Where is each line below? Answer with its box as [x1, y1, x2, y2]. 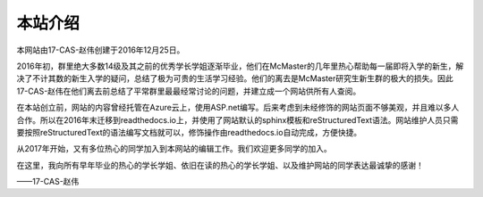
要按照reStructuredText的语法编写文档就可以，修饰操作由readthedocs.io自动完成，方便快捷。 [16, 127, 362, 137]
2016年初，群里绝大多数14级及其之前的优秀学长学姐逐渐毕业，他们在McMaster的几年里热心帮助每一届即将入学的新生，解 [16, 61, 464, 71]
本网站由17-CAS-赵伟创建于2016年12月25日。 [16, 45, 185, 55]
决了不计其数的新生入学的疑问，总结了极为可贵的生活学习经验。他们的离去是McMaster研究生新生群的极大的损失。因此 [16, 73, 453, 84]
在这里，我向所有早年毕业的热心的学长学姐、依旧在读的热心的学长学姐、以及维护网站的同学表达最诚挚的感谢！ [16, 160, 424, 170]
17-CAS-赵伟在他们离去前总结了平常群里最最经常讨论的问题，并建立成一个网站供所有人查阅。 [16, 86, 361, 96]
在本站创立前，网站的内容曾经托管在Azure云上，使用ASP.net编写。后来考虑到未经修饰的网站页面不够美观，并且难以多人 [16, 103, 460, 113]
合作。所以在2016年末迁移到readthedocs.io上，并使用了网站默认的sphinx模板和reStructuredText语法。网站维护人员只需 [16, 114, 459, 125]
